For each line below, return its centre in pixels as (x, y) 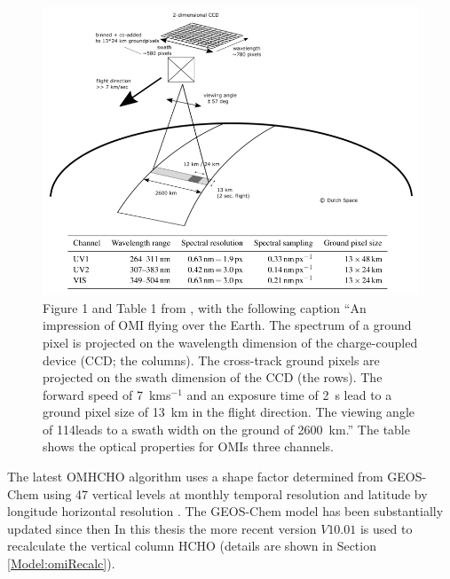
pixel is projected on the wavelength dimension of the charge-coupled (230, 342)
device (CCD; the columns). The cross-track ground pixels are (211, 360)
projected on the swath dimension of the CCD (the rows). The (213, 377)
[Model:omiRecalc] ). (61, 563)
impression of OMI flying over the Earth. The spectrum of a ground (227, 325)
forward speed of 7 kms (107, 394)
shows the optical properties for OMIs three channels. (188, 446)
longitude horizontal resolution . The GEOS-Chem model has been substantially (225, 511)
